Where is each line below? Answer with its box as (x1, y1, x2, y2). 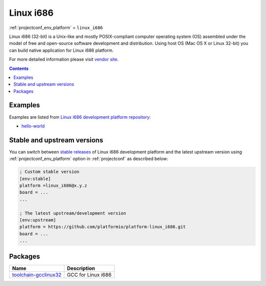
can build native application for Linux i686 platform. (9, 47, 114, 53)
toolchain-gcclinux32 (12, 271, 62, 278)
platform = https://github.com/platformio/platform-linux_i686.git (19, 224, 186, 230)
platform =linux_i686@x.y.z (19, 183, 87, 189)
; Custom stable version (19, 169, 80, 175)
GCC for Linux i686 (66, 271, 112, 278)
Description (66, 265, 96, 272)
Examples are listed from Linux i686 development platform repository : (9, 114, 151, 120)
